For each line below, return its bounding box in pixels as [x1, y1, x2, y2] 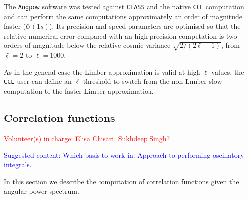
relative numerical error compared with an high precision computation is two [4, 30, 237, 40]
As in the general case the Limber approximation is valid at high [4, 66, 200, 77]
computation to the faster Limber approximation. [4, 86, 154, 96]
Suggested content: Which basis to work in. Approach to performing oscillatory [4, 150, 244, 160]
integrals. [4, 159, 32, 170]
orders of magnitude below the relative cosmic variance [4, 40, 171, 50]
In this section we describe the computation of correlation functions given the [4, 176, 239, 186]
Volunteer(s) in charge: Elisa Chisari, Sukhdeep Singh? [4, 133, 170, 143]
